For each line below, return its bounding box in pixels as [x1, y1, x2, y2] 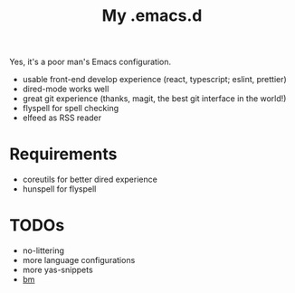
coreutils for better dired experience [22, 174, 158, 185]
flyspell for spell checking [22, 103, 119, 114]
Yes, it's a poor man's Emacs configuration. [9, 56, 172, 68]
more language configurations [22, 255, 136, 266]
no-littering [22, 245, 65, 256]
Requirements [9, 144, 118, 165]
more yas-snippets [22, 264, 93, 276]
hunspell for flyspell [22, 184, 97, 194]
